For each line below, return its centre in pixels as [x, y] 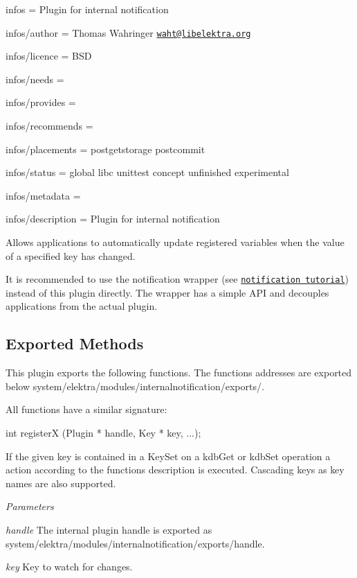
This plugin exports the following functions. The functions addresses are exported [179, 373]
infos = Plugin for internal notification [87, 9]
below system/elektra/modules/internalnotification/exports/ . [135, 386]
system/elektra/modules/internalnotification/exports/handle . [135, 543]
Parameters [30, 506]
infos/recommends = [49, 126]
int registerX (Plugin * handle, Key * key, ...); [103, 433]
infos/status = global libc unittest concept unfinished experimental [147, 172]
